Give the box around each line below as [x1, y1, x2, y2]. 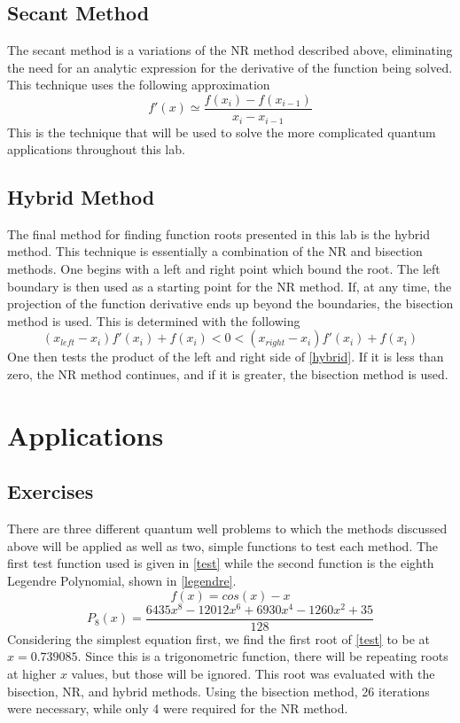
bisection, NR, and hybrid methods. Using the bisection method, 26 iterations [7, 681, 430, 700]
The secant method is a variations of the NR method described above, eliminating [7, 41, 453, 59]
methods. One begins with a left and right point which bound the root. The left [7, 260, 441, 278]
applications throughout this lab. [7, 140, 185, 159]
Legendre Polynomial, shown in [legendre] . [7, 571, 237, 589]
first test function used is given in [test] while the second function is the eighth [7, 554, 434, 572]
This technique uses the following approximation [7, 75, 270, 94]
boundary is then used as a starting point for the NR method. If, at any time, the [7, 276, 452, 295]
